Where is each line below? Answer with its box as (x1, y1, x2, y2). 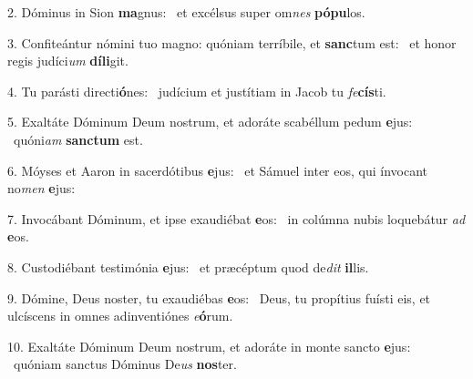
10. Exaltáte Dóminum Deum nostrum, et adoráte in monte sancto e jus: (7, 336, 411, 355)
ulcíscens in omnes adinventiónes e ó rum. (7, 306, 233, 325)
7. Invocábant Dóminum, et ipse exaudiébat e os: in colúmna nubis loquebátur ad (7, 209, 466, 228)
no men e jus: (7, 179, 76, 198)
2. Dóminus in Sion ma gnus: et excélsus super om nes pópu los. (7, 3, 365, 21)
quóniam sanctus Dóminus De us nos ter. (13, 354, 237, 374)
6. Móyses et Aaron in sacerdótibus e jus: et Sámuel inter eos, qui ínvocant (7, 160, 428, 179)
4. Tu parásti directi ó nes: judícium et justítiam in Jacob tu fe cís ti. (7, 81, 386, 100)
